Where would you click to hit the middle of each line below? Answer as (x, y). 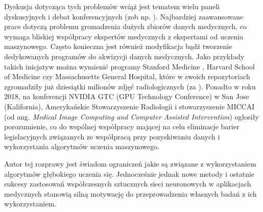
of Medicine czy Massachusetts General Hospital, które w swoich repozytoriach (127, 76)
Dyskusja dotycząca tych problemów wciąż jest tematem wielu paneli (112, 6)
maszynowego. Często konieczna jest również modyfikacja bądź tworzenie (118, 46)
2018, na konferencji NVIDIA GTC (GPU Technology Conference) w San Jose (127, 96)
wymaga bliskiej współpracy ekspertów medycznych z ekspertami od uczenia (124, 36)
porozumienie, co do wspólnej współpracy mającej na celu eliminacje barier (122, 126)
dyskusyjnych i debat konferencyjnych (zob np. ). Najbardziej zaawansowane (124, 16)
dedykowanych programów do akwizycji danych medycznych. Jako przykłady (124, 56)
